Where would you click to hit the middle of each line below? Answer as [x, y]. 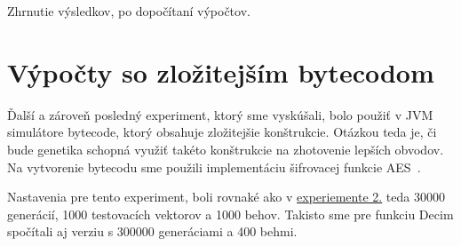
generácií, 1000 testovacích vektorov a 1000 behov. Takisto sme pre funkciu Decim [230, 214]
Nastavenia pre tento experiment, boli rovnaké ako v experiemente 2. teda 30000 [226, 197]
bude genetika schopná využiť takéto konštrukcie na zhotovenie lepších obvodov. [226, 149]
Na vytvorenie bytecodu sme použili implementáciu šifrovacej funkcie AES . [214, 167]
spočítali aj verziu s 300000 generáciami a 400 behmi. [152, 231]
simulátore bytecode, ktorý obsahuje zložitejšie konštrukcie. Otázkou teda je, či [222, 132]
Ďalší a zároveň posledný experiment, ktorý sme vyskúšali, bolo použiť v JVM [220, 114]
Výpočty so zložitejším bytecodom [221, 71]
